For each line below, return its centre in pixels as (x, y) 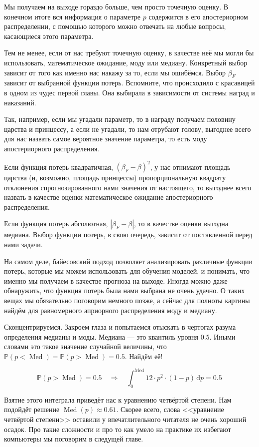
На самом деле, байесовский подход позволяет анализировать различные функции (128, 261)
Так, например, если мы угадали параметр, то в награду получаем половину (120, 119)
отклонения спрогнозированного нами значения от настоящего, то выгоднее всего (128, 187)
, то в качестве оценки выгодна (181, 223)
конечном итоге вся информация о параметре (72, 16)
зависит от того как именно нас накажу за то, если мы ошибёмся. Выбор (115, 72)
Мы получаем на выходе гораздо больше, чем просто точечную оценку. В (116, 6)
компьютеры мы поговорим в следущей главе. (74, 439)
